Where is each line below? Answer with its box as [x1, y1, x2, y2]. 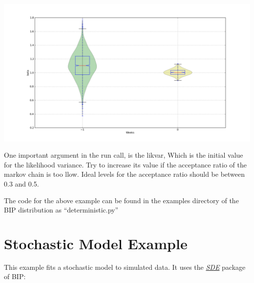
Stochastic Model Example [4, 233, 188, 253]
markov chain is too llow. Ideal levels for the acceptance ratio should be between [4, 169, 245, 179]
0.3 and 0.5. [4, 178, 39, 189]
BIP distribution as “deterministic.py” [4, 205, 119, 215]
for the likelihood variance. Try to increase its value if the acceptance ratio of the [4, 159, 247, 169]
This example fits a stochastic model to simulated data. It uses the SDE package [4, 261, 246, 272]
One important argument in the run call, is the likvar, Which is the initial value [4, 150, 243, 160]
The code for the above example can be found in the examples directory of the [4, 195, 239, 205]
